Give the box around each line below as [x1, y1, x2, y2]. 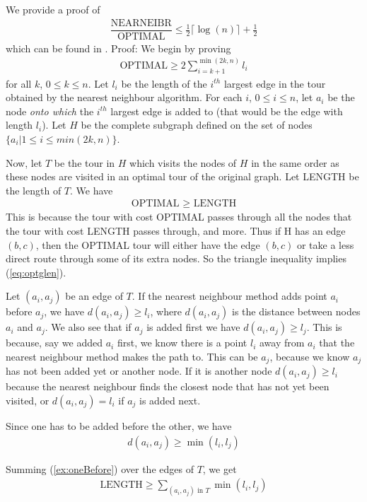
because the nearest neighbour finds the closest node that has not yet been [6, 379, 330, 394]
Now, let [6, 155, 42, 170]
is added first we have [146, 320, 240, 334]
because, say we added [6, 335, 103, 350]
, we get [202, 461, 237, 476]
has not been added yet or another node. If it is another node [6, 363, 272, 378]
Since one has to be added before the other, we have [6, 419, 232, 433]
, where [150, 304, 182, 319]
